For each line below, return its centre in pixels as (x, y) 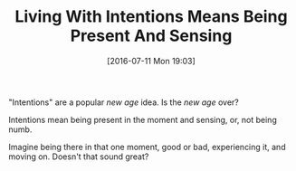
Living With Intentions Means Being (151, 17)
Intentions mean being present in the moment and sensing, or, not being (143, 119)
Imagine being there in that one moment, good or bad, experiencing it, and (147, 147)
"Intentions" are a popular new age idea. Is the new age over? (124, 102)
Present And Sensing (151, 36)
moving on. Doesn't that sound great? (79, 157)
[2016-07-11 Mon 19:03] (151, 61)
